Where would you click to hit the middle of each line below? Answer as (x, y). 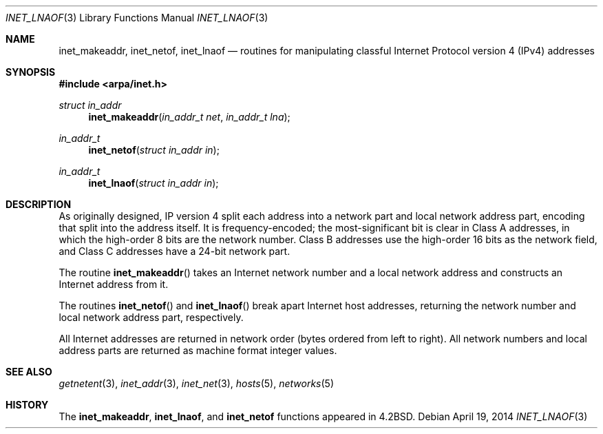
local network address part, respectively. (151, 317)
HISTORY (27, 405)
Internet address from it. (114, 284)
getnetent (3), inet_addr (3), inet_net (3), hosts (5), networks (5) (197, 383)
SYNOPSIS (31, 72)
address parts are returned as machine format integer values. (198, 350)
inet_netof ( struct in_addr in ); (154, 150)
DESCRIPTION (39, 204)
